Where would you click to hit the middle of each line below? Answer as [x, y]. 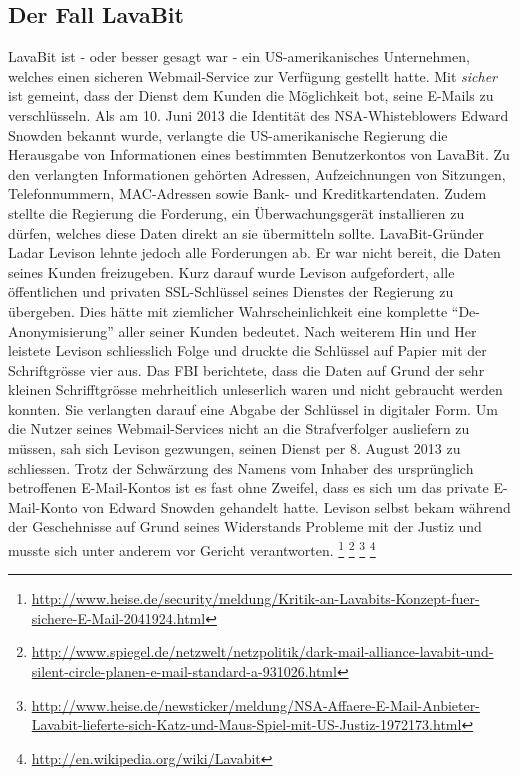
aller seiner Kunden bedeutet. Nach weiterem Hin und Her [297, 330]
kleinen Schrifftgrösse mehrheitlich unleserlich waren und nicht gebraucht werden [255, 389]
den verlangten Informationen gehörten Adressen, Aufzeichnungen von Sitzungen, [257, 173]
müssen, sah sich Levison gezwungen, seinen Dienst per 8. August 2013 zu [234, 448]
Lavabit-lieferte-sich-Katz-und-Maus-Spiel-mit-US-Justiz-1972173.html [246, 724]
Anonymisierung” [61, 330]
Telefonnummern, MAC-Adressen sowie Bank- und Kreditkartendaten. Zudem [247, 193]
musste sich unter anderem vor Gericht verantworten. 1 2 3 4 [192, 548]
